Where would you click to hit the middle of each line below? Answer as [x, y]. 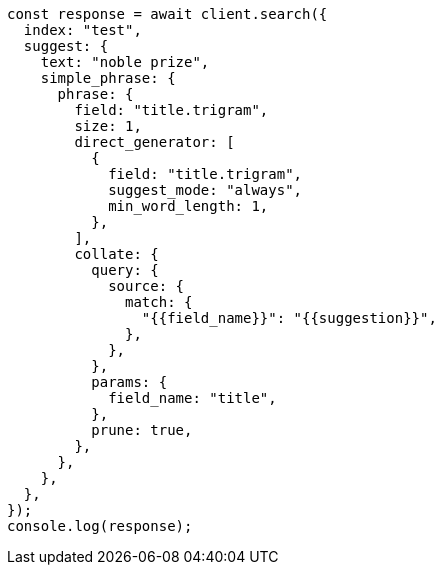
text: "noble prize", [125, 62]
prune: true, [142, 430]
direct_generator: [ [154, 142]
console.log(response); [100, 526]
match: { [159, 302]
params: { [129, 382]
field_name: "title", [192, 398]
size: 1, [108, 126]
